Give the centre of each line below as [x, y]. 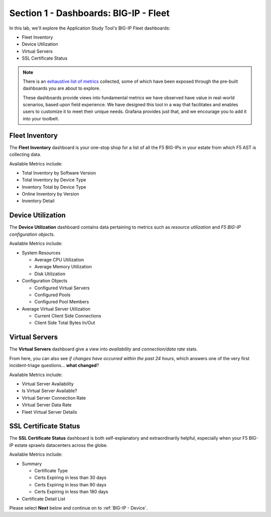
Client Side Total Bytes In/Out [65, 323]
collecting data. [25, 154]
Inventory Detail [38, 201]
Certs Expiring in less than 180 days [71, 492]
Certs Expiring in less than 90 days [70, 484]
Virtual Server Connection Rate [54, 398]
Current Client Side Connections [68, 316]
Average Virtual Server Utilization [56, 309]
